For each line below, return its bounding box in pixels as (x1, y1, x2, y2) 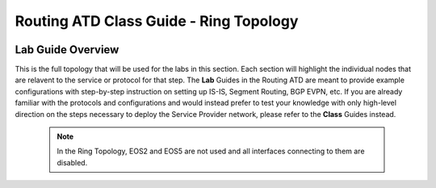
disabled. (57, 157, 88, 167)
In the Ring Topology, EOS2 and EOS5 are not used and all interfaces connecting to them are (57, 146, 365, 157)
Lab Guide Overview (15, 43, 119, 56)
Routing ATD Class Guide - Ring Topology (15, 12, 299, 30)
